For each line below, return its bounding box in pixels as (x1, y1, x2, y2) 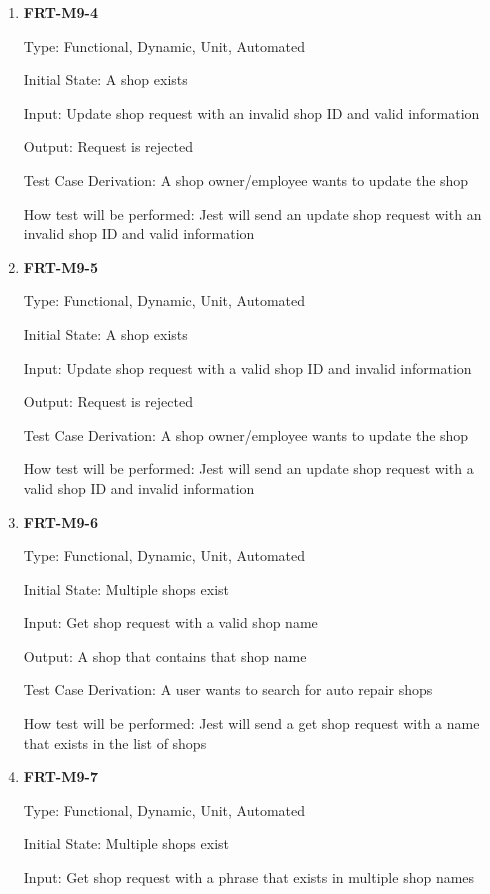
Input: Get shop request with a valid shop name (23, 612, 318, 633)
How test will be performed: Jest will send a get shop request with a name (23, 713, 480, 734)
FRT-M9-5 (23, 256, 98, 277)
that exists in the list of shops (23, 732, 207, 753)
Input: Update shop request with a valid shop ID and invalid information (23, 357, 472, 378)
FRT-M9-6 (23, 511, 98, 532)
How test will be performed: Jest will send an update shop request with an (23, 203, 482, 224)
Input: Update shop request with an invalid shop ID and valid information (23, 102, 480, 123)
